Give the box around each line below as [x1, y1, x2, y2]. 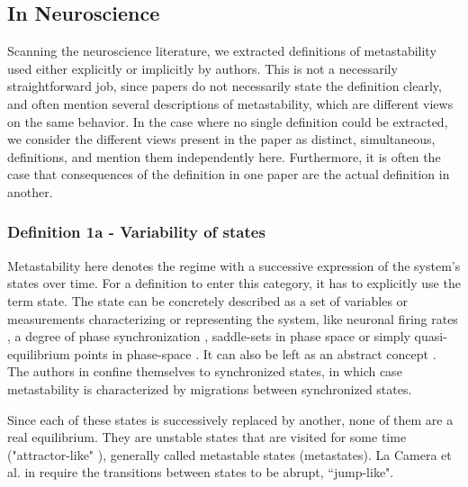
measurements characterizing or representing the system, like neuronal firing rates [7, 309, 458, 328]
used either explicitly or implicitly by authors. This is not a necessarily [7, 59, 398, 77]
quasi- [414, 327, 447, 346]
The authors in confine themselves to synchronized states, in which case [7, 362, 402, 381]
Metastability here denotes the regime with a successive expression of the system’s [7, 256, 461, 275]
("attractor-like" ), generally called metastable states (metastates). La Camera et [7, 445, 452, 464]
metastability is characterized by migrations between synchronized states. [7, 379, 412, 398]
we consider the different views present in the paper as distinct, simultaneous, [7, 130, 436, 149]
